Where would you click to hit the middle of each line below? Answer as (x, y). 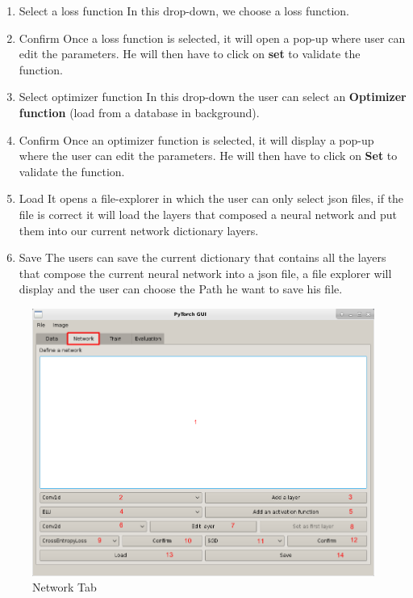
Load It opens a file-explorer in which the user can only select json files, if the (211, 198)
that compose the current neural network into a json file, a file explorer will (205, 273)
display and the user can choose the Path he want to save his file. (181, 289)
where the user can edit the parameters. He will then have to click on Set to (208, 156)
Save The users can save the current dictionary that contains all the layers (202, 257)
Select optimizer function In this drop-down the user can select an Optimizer (213, 97)
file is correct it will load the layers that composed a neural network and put (208, 214)
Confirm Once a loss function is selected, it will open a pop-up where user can (212, 38)
